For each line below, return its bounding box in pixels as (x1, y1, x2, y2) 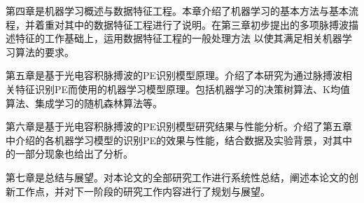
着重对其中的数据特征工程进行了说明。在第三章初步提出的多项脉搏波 (34, 17, 349, 31)
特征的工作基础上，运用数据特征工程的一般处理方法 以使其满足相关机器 (15, 31, 342, 45)
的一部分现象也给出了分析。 (6, 146, 133, 161)
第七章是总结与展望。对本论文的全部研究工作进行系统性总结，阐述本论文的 (6, 169, 349, 184)
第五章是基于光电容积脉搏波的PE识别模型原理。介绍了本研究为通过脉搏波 (6, 68, 343, 83)
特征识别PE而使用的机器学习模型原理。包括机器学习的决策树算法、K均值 (15, 81, 350, 96)
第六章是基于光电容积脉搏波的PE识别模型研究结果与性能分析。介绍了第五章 (6, 119, 353, 134)
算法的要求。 (15, 44, 74, 59)
